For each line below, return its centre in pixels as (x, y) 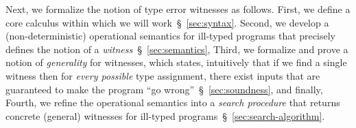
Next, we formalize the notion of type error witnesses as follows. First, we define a (178, 9)
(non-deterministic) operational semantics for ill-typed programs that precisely (170, 36)
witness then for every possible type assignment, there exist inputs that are (163, 75)
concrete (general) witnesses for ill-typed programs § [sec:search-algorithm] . (165, 115)
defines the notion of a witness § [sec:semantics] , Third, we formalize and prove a (177, 49)
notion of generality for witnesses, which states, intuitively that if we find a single (176, 62)
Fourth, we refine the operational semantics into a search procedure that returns (173, 102)
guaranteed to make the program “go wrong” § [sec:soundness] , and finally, (164, 89)
